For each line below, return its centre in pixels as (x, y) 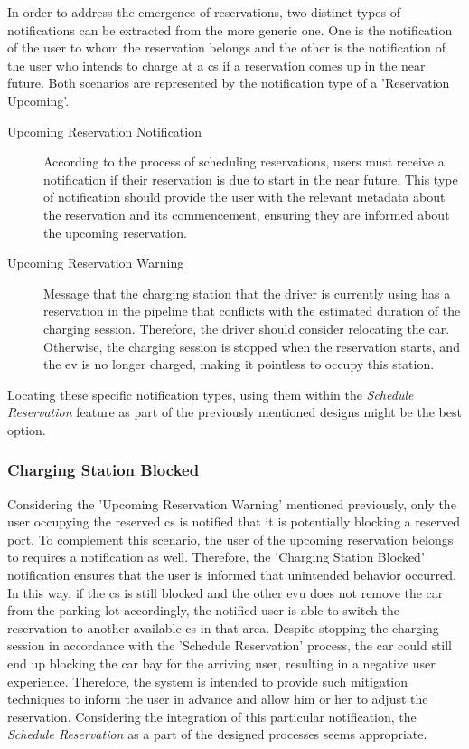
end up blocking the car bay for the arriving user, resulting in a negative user (221, 664)
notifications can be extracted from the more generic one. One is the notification (230, 29)
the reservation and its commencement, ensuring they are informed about (247, 214)
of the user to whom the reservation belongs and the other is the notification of (227, 47)
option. (27, 429)
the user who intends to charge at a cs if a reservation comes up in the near (216, 65)
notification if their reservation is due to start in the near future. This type (251, 179)
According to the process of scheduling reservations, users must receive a (244, 161)
